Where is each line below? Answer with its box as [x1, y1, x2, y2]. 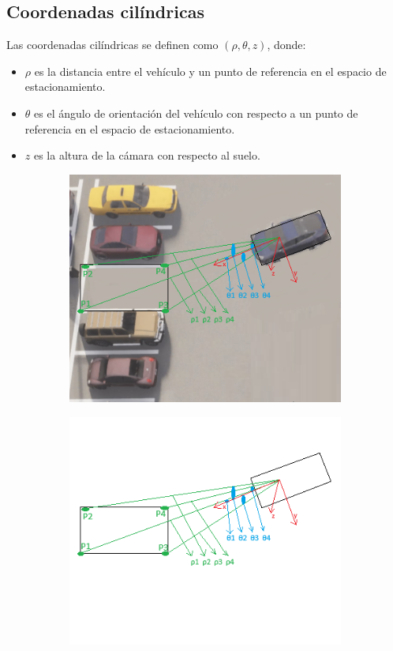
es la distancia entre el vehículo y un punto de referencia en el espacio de [34, 62, 387, 79]
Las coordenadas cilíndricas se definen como [6, 36, 219, 53]
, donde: [267, 36, 306, 53]
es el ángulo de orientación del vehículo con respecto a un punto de [34, 104, 358, 121]
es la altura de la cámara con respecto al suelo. [33, 147, 260, 164]
